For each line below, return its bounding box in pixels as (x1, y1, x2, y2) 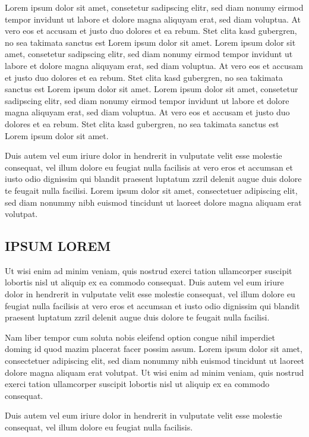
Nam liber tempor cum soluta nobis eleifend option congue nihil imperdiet (5, 331, 275, 343)
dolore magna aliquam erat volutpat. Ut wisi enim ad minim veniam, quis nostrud (5, 366, 304, 378)
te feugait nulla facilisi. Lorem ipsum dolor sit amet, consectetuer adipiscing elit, (5, 184, 298, 196)
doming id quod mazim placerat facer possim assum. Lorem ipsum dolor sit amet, (5, 342, 302, 355)
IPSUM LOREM (5, 237, 111, 255)
